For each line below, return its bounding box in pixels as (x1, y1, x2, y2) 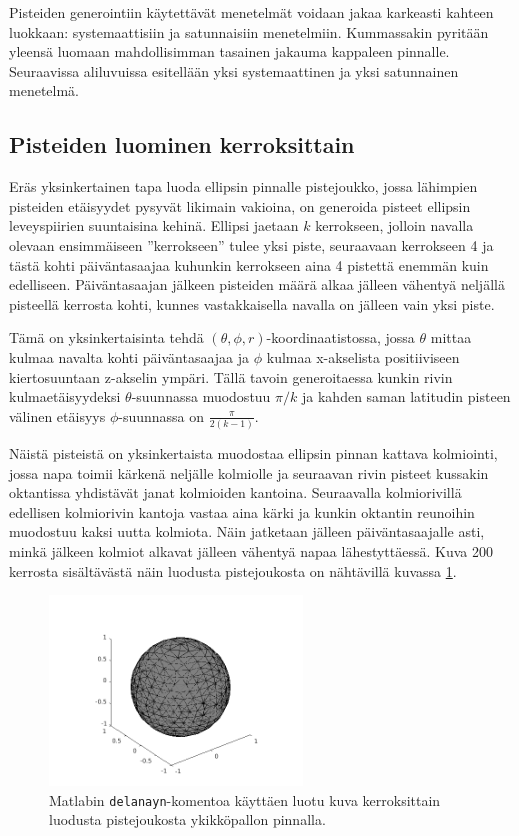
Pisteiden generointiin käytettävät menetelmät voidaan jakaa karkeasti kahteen (9, 2, 494, 22)
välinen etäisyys (9, 405, 106, 426)
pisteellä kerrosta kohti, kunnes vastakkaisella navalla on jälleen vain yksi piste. (9, 293, 495, 314)
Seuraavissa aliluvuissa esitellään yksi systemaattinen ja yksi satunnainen (9, 60, 459, 81)
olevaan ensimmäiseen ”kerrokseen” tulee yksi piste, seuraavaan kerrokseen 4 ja (9, 234, 494, 255)
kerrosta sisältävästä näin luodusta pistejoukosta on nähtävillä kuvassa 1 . (9, 560, 457, 581)
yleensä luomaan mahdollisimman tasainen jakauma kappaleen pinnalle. (9, 41, 450, 62)
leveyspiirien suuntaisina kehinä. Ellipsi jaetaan (9, 215, 299, 236)
